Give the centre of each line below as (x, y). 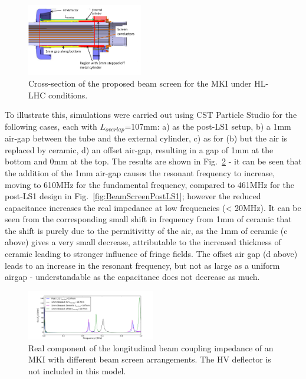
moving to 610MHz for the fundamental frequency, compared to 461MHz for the (149, 184)
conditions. (68, 95)
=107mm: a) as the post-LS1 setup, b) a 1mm (208, 126)
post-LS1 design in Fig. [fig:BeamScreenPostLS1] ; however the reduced (133, 196)
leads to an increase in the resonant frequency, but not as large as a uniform (142, 265)
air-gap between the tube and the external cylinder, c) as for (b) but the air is (146, 138)
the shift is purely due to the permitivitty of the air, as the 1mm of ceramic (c (146, 230)
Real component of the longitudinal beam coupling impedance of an (151, 347)
